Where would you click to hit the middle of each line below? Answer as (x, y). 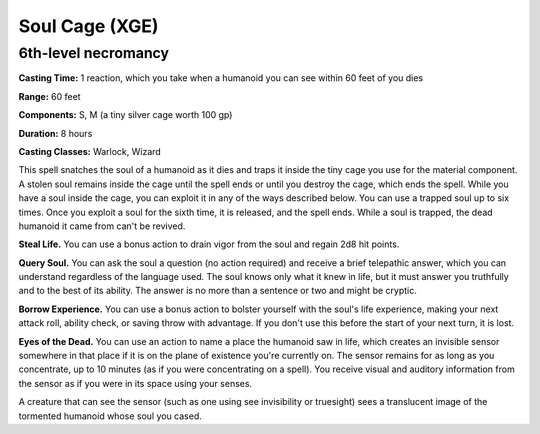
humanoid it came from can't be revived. (102, 226)
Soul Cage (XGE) (88, 26)
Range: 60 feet (49, 96)
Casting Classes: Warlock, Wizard (90, 151)
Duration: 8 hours (55, 133)
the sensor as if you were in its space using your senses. (135, 383)
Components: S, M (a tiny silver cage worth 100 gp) (125, 115)
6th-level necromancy (94, 53)
